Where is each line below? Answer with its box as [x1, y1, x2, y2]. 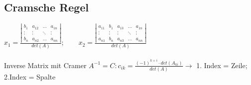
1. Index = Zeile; [196, 60, 248, 70]
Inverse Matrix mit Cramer [4, 60, 86, 70]
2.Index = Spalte [4, 72, 56, 82]
